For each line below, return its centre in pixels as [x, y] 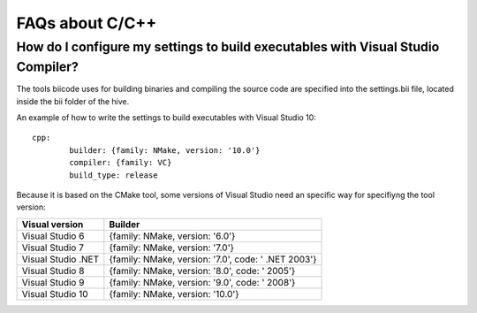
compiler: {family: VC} [121, 163]
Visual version [53, 224]
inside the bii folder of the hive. [73, 101]
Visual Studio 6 [53, 236]
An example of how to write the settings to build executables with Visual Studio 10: [167, 118]
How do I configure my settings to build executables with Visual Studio [228, 47]
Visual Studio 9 [53, 282]
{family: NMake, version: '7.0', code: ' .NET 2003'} [213, 259]
